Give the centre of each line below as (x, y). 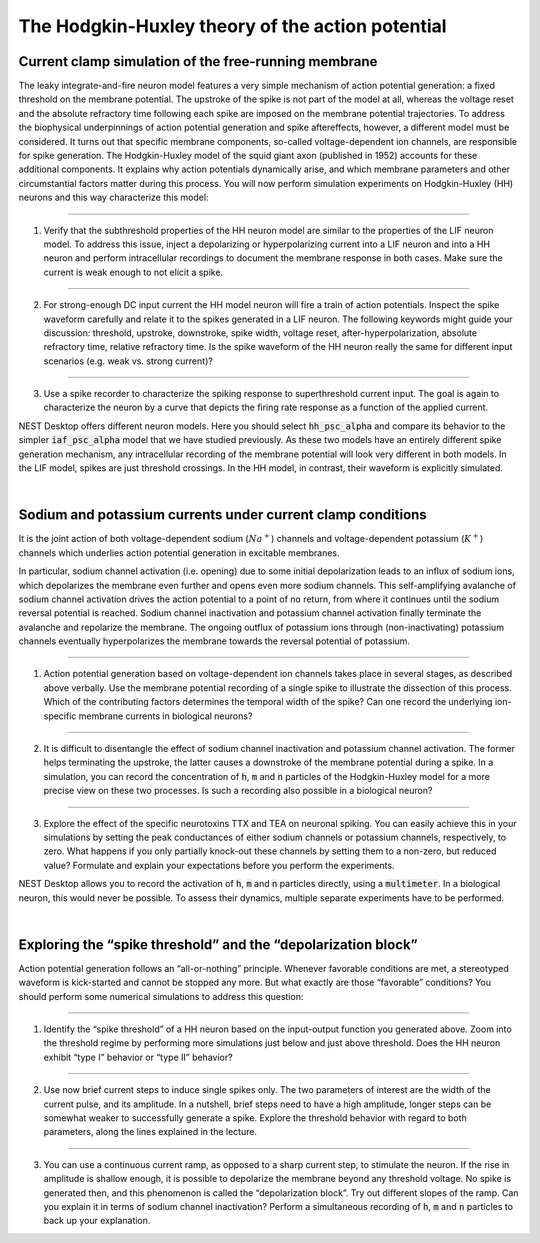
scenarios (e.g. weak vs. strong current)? (128, 361)
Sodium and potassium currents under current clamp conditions (222, 515)
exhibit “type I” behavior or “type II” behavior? (138, 1057)
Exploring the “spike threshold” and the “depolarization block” (218, 944)
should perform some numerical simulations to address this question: (161, 996)
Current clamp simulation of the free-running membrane (198, 61)
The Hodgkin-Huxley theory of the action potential (232, 26)
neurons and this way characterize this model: (113, 197)
